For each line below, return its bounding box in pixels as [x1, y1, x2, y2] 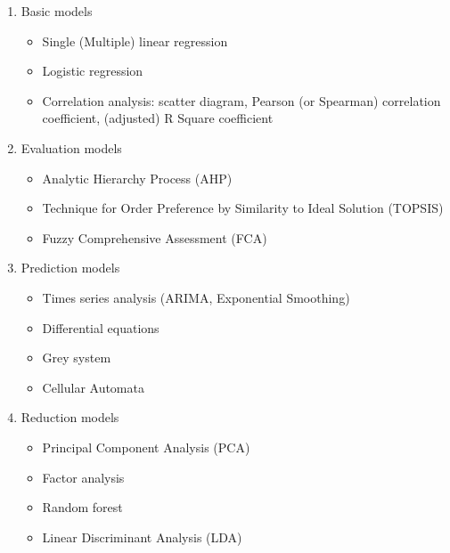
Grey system [42, 348, 111, 367]
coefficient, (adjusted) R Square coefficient [42, 109, 274, 127]
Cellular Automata [42, 378, 144, 396]
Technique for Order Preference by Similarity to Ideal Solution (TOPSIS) [42, 199, 444, 217]
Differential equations [42, 318, 160, 337]
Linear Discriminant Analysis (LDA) [42, 527, 242, 546]
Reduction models [20, 408, 119, 427]
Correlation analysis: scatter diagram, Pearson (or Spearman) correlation [42, 91, 441, 110]
